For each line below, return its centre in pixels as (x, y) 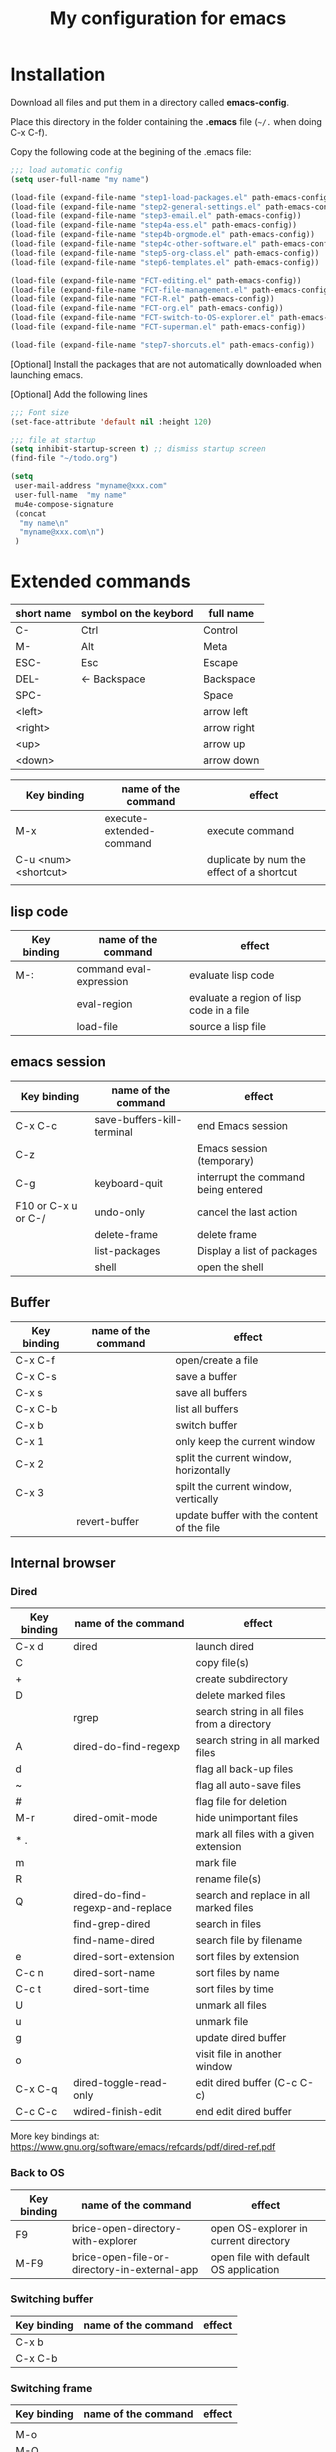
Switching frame (51, 2388)
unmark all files (231, 2005)
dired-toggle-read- (120, 2083)
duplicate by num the (256, 860)
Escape (221, 663)
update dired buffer (241, 2038)
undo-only (120, 1212)
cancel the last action (247, 1212)
